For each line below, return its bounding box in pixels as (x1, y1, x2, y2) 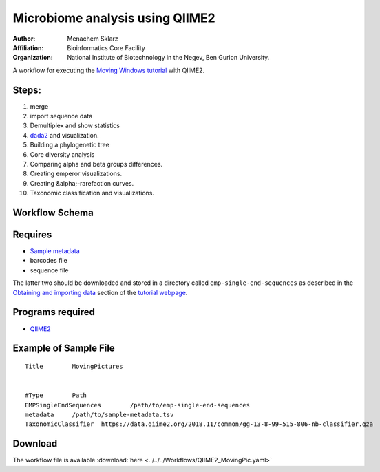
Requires (12, 228, 52, 240)
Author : (12, 34, 36, 43)
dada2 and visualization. (30, 131, 99, 139)
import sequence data (30, 112, 93, 120)
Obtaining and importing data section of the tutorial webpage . (12, 288, 188, 297)
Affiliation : (12, 43, 44, 52)
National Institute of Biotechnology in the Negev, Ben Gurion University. (67, 54, 270, 62)
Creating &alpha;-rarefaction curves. (30, 179, 134, 187)
